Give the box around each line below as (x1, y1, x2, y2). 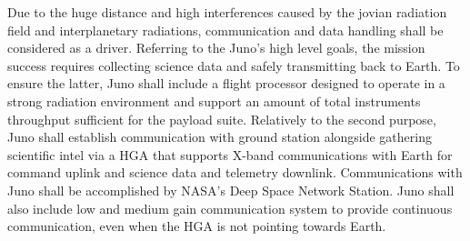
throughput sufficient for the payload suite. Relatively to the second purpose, (7, 109, 436, 128)
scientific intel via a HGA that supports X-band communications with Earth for (7, 145, 453, 164)
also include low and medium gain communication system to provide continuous (7, 198, 453, 217)
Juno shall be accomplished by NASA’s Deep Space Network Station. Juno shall (7, 180, 455, 199)
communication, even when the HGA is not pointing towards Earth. (7, 216, 386, 236)
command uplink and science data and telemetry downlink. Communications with (7, 163, 463, 182)
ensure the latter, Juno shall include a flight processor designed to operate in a (7, 74, 445, 93)
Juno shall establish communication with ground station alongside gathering (7, 127, 432, 146)
